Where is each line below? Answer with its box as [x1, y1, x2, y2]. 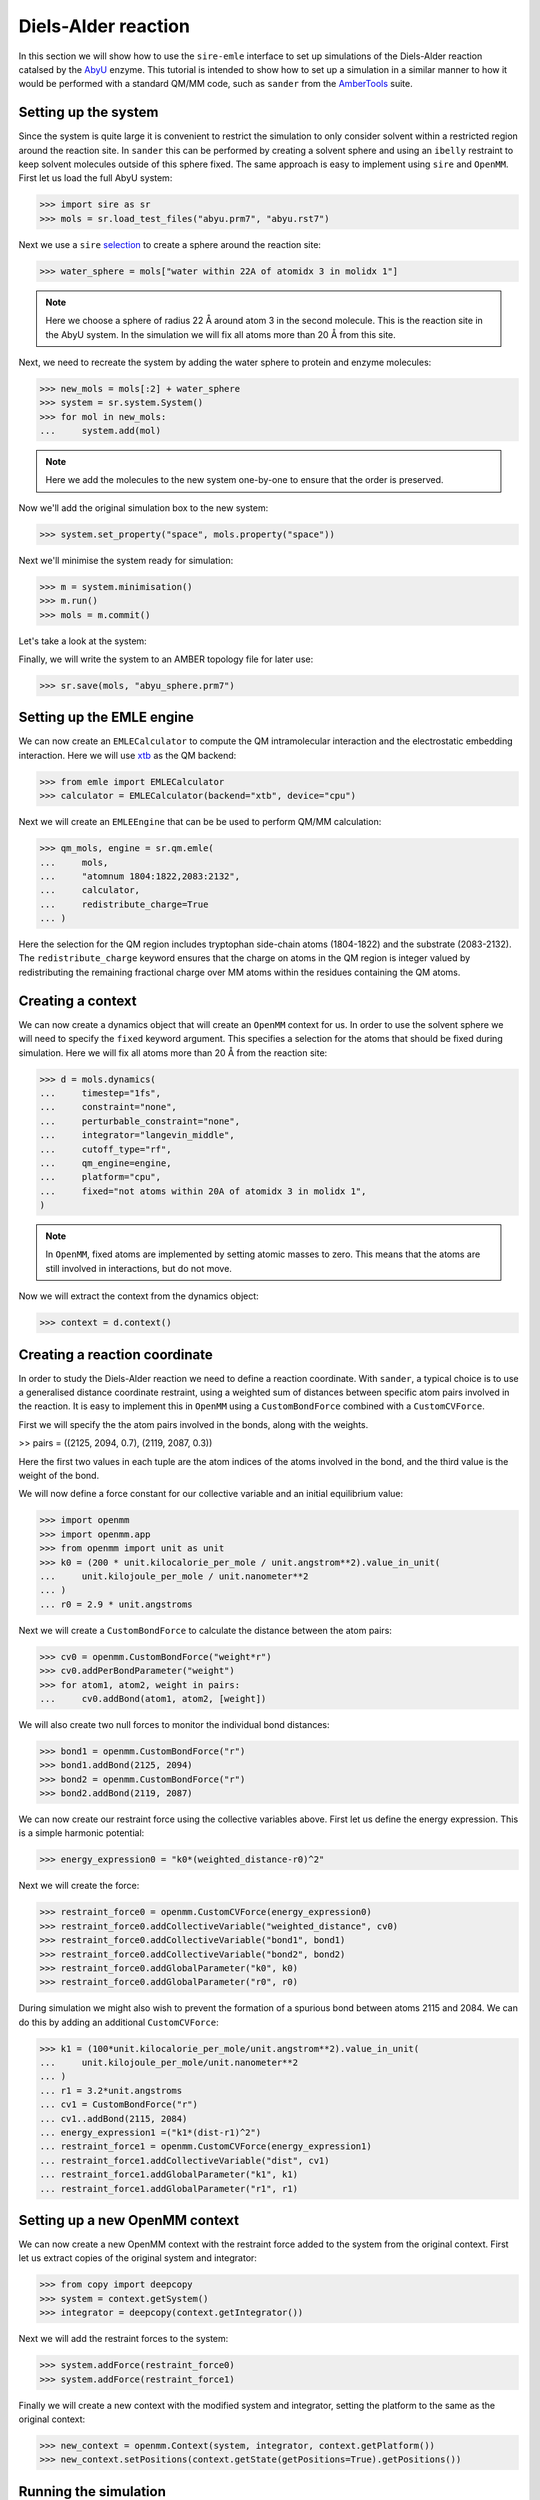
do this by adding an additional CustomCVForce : [18, 2016, 219, 2028]
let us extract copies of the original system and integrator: [18, 2252, 257, 2264]
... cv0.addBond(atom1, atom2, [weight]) [39, 1693, 267, 1704]
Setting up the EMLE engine [18, 709, 195, 726]
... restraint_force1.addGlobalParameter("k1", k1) [39, 2169, 299, 2180]
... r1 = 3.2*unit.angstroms [39, 2085, 183, 2096]
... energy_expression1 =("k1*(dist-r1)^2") [39, 2127, 262, 2139]
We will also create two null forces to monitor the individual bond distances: [18, 1718, 330, 1730]
